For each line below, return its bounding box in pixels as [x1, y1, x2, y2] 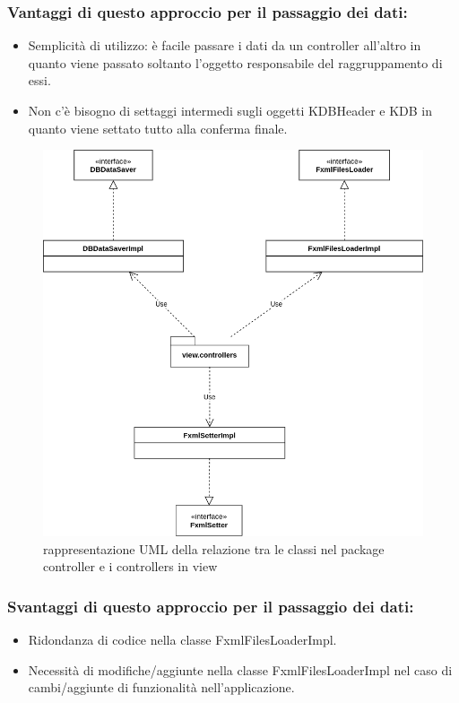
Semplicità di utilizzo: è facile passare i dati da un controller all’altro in [28, 36, 421, 55]
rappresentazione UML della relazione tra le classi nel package [43, 539, 385, 558]
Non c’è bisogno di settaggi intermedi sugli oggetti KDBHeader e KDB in [28, 101, 433, 119]
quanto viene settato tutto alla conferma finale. [28, 118, 288, 137]
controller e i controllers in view [43, 557, 218, 576]
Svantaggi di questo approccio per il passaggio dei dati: [7, 595, 414, 617]
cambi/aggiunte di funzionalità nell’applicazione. [28, 678, 295, 697]
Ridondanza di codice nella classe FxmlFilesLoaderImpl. [28, 630, 337, 649]
